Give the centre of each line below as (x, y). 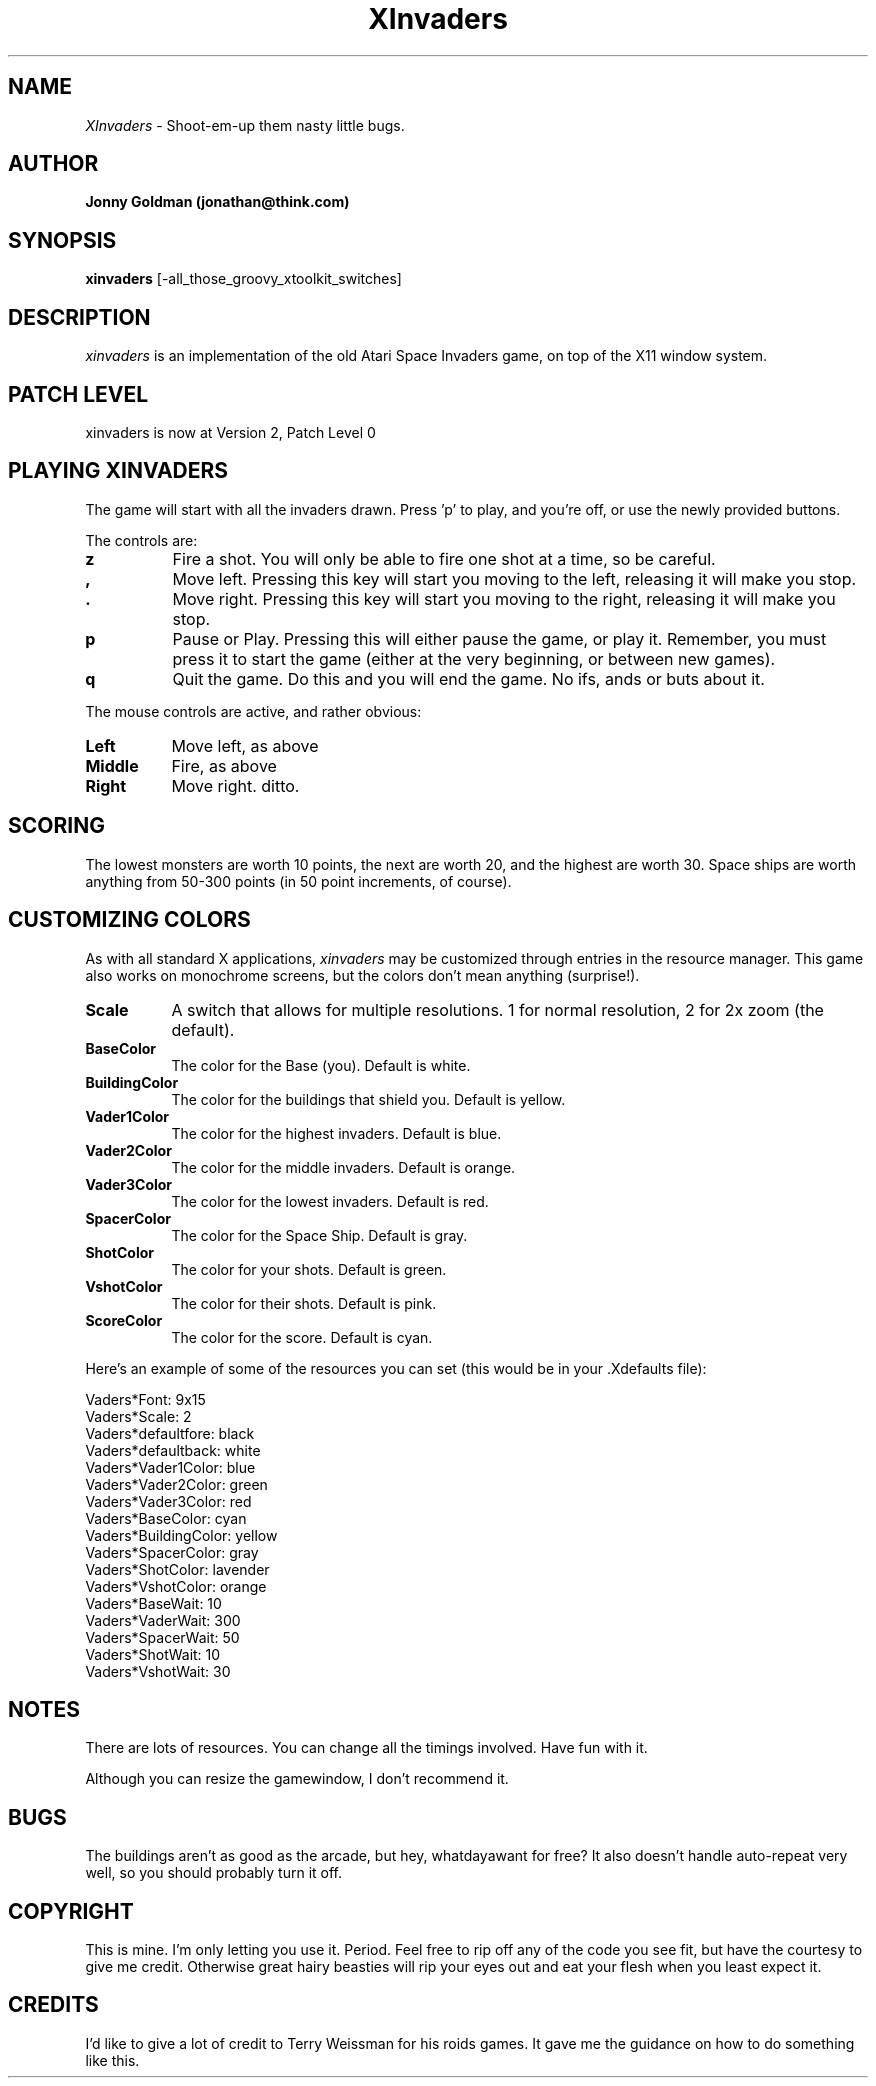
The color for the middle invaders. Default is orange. (343, 1167)
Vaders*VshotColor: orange (176, 1586)
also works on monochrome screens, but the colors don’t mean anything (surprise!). (362, 975)
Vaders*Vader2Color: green (176, 1484)
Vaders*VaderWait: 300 (163, 1620)
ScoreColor (124, 1320)
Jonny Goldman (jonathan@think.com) (217, 202)
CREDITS (53, 2005)
